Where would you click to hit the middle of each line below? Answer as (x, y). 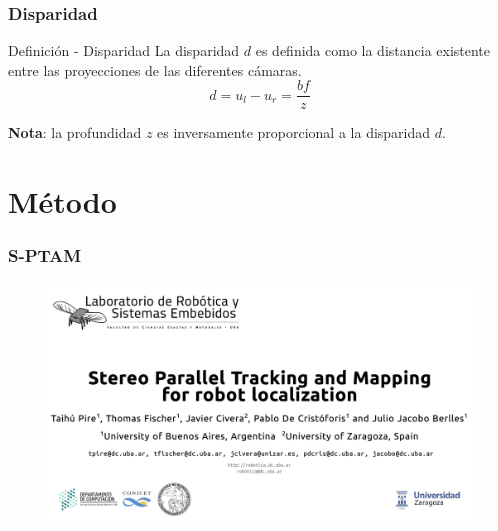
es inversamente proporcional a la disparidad (294, 132)
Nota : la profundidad (75, 132)
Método (62, 201)
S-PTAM (45, 255)
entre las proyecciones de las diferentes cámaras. (155, 69)
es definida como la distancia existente (373, 50)
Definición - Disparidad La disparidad (124, 50)
